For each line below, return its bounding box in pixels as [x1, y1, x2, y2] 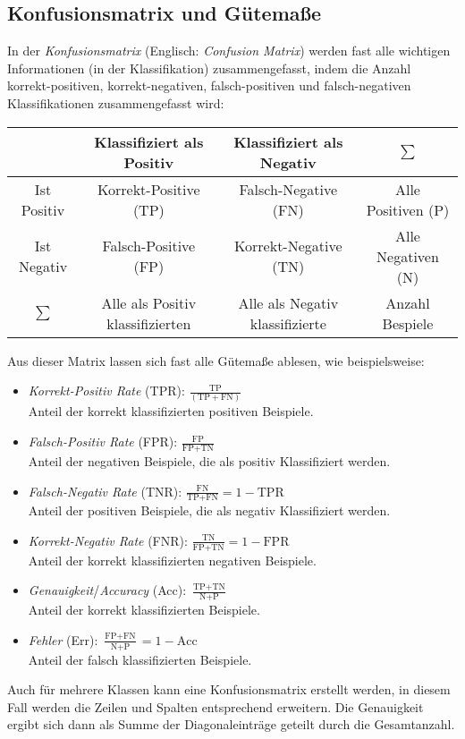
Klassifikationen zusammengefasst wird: [7, 93, 224, 112]
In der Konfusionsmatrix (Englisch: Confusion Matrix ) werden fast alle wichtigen [7, 41, 451, 60]
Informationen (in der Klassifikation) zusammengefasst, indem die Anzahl [7, 58, 411, 77]
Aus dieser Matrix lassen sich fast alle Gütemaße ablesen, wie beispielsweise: [7, 351, 425, 369]
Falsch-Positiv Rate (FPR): [28, 432, 178, 451]
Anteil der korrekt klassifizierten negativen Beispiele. [28, 550, 317, 569]
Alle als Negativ [238, 292, 339, 313]
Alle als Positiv [101, 292, 197, 313]
